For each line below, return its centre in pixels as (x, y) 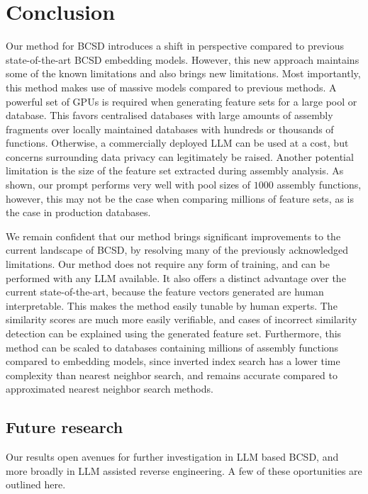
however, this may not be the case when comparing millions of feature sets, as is (180, 198)
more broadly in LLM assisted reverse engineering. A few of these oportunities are (184, 470)
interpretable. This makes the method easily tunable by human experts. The (172, 305)
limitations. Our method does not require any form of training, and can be (168, 264)
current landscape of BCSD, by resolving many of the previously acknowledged (177, 250)
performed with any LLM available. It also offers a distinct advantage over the (176, 277)
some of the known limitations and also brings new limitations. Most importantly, (183, 73)
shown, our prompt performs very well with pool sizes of (128, 185)
